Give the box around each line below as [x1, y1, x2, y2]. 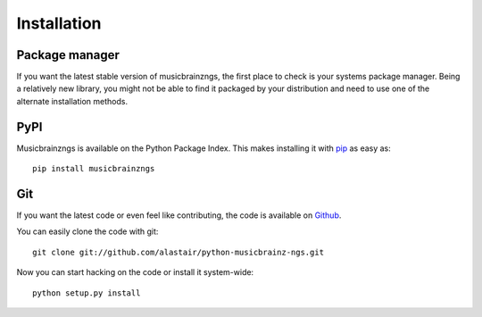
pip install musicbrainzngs [32, 163, 155, 174]
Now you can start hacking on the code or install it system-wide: [16, 267, 254, 278]
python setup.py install [32, 288, 141, 298]
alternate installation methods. [16, 96, 129, 106]
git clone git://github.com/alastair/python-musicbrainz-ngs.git [32, 246, 325, 257]
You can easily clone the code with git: [16, 226, 159, 237]
